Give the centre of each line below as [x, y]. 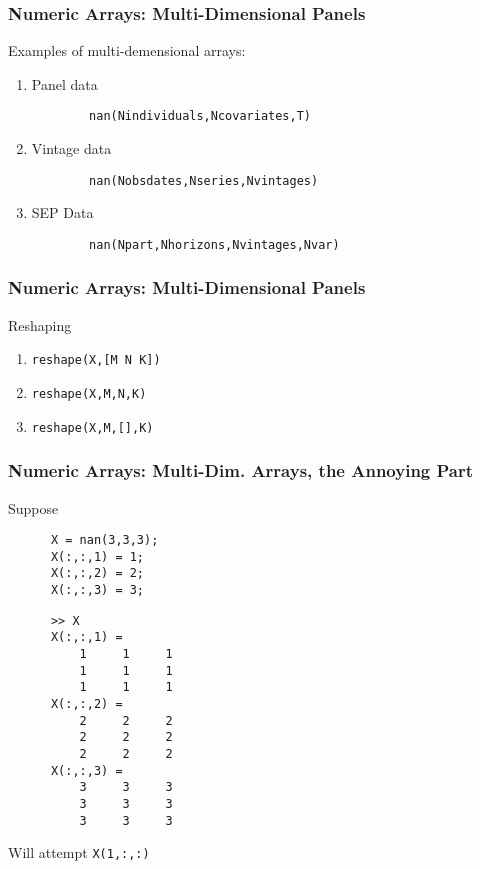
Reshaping [40, 324]
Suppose [33, 507]
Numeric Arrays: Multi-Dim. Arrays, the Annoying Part [241, 470]
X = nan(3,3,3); [104, 540]
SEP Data [62, 212]
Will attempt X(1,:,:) [79, 852]
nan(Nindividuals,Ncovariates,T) [200, 116]
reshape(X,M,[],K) [92, 427]
